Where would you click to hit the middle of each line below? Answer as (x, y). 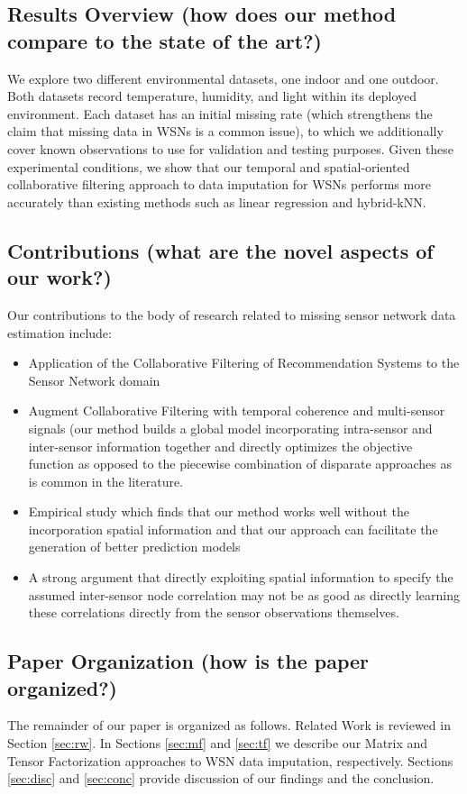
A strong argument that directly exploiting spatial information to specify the (241, 577)
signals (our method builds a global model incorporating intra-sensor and (230, 428)
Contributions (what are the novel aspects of (220, 250)
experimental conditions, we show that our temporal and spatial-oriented (209, 166)
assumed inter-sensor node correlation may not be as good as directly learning (244, 594)
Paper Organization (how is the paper (188, 661)
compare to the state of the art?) (165, 40)
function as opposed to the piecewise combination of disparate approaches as (240, 464)
